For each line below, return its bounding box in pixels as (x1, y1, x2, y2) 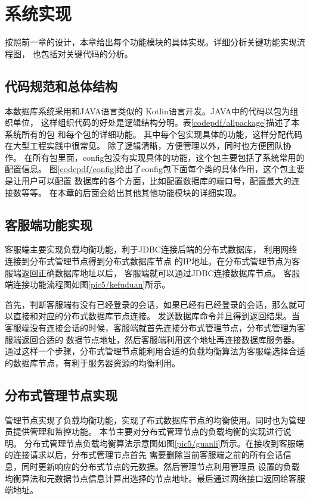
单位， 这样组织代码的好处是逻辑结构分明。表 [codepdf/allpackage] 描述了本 (13, 116, 300, 129)
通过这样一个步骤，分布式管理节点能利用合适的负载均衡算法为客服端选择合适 (5, 345, 305, 357)
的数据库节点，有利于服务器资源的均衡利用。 (5, 356, 180, 369)
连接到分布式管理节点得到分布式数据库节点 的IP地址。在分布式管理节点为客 (5, 255, 300, 267)
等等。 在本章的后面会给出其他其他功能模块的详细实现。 (21, 186, 241, 198)
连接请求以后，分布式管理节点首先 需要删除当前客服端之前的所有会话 (13, 448, 283, 461)
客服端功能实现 (5, 215, 92, 233)
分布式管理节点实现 (5, 385, 117, 404)
